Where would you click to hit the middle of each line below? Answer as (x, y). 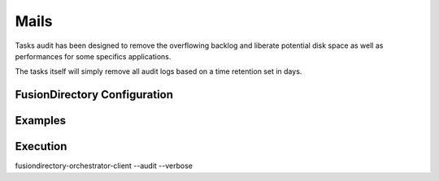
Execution (41, 147)
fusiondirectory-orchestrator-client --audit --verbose (104, 166)
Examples (41, 121)
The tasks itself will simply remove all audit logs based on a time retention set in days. (159, 71)
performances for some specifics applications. (93, 56)
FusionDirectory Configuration (94, 95)
